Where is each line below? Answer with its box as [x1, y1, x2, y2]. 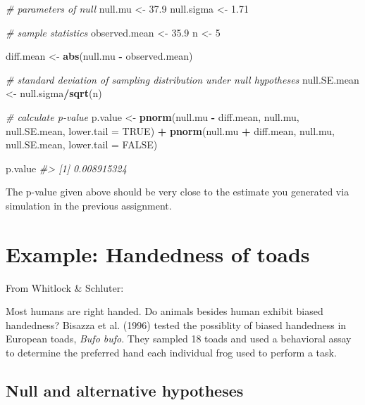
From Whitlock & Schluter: [6, 280, 124, 295]
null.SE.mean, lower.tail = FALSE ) [6, 137, 158, 152]
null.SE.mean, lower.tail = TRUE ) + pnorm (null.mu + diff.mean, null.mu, [6, 123, 335, 138]
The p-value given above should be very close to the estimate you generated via [6, 184, 349, 199]
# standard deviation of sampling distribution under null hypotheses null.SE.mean [6, 72, 359, 86]
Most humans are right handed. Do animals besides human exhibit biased [6, 304, 323, 319]
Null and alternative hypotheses [6, 380, 244, 401]
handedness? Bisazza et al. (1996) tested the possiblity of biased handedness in [6, 317, 347, 332]
